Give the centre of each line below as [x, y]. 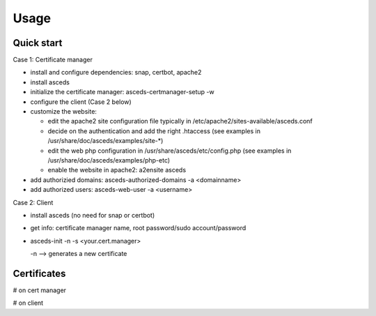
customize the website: [64, 112]
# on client [28, 303]
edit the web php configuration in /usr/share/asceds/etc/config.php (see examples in [170, 151]
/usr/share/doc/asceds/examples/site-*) [105, 141]
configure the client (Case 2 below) [81, 102]
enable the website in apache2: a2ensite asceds [117, 170]
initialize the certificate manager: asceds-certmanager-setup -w [123, 92]
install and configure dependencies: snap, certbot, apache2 [116, 73]
